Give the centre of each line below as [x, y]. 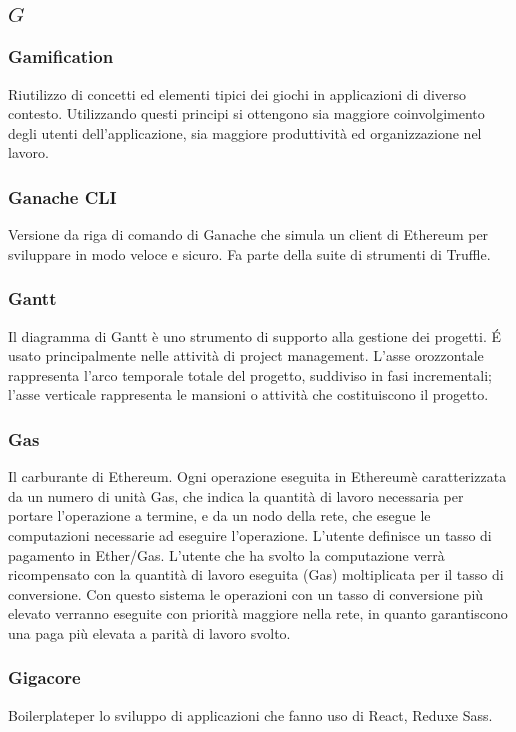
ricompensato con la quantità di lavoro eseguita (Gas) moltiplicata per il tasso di [256, 574]
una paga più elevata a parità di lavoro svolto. [149, 632]
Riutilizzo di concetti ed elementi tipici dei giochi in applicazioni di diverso [237, 93]
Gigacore [44, 677]
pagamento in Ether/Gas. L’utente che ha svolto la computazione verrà [226, 554]
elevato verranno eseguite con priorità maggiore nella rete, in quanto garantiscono [258, 613]
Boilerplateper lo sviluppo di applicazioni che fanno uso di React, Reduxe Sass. [250, 714]
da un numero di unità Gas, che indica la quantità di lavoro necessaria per [236, 495]
